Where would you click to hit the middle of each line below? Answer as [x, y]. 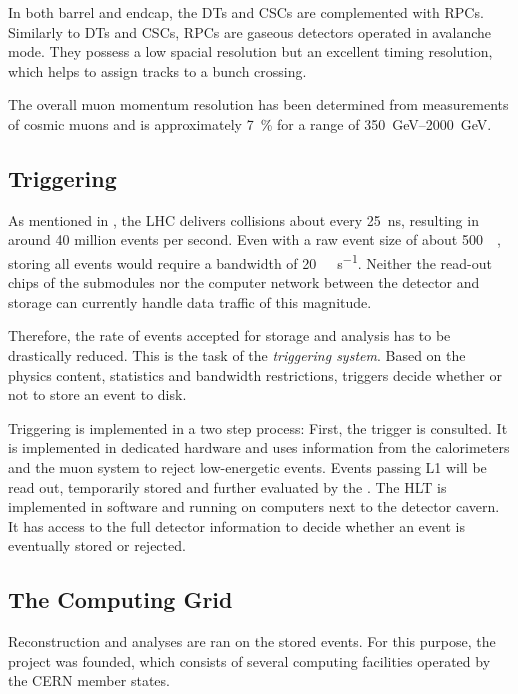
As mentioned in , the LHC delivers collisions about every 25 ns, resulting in [243, 219]
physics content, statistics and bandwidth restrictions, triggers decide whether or [255, 374]
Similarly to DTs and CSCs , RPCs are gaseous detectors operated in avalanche [250, 31]
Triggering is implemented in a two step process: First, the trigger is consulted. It [258, 427]
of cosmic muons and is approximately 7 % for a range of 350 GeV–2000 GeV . [250, 123]
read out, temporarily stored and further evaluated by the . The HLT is [227, 486]
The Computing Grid [120, 599]
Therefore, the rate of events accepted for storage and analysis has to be [229, 335]
